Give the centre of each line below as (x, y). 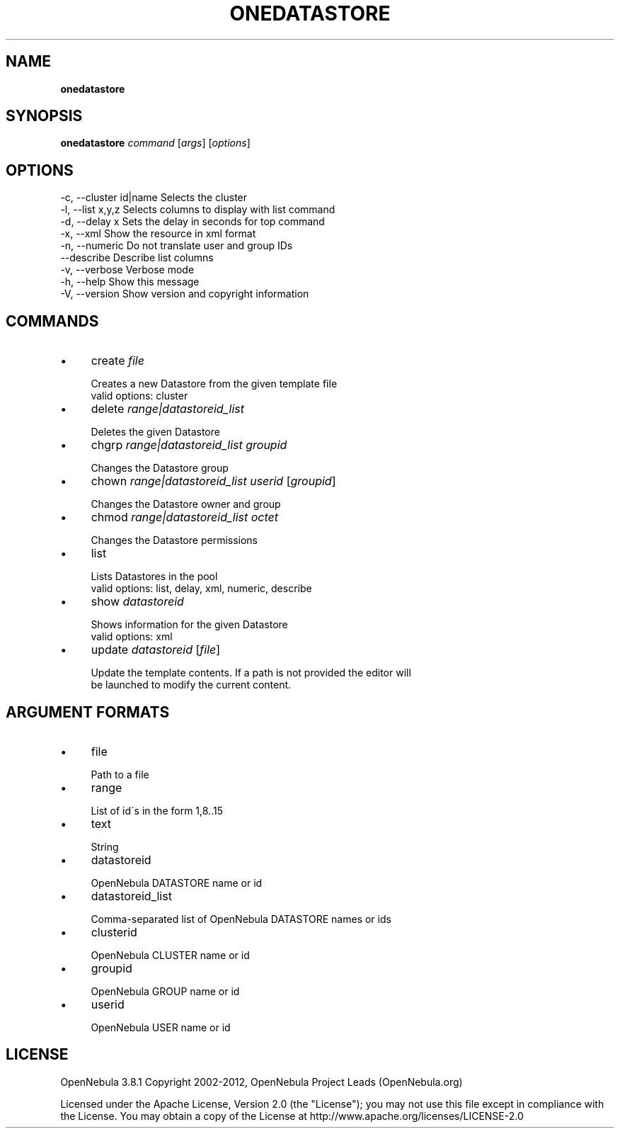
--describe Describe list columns (137, 258)
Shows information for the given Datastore (189, 625)
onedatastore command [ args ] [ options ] (155, 143)
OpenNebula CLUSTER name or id (170, 955)
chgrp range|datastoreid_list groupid (189, 445)
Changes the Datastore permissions (174, 540)
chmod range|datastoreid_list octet (185, 517)
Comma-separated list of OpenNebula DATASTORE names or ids (241, 919)
